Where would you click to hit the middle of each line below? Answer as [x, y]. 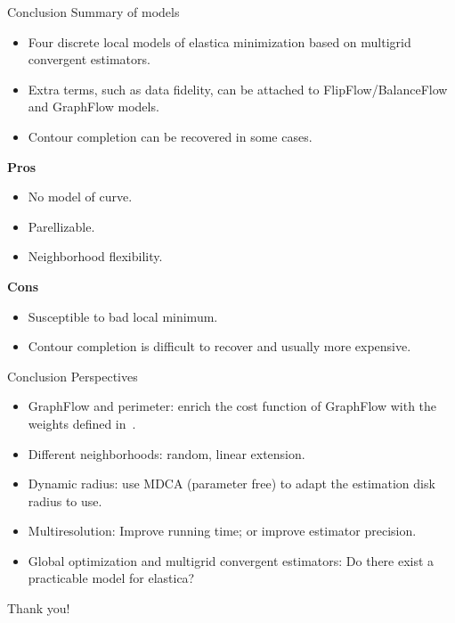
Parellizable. [61, 226]
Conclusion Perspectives [73, 376]
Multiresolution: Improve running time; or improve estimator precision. [222, 531]
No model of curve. [80, 197]
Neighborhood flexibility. [95, 256]
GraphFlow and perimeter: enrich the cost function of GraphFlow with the [232, 406]
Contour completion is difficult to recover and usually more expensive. [219, 346]
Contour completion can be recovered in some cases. [170, 136]
